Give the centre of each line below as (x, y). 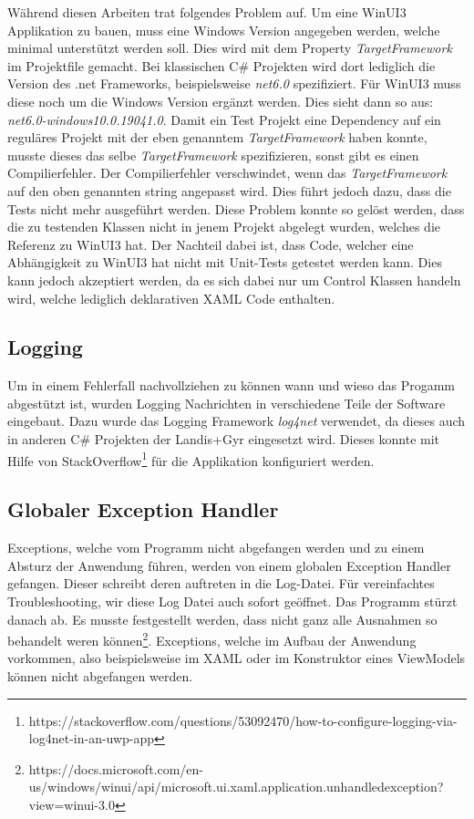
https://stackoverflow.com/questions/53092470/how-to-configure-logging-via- (243, 720)
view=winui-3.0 (72, 804)
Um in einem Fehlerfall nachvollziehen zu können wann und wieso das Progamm (232, 385)
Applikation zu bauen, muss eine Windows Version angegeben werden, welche (224, 30)
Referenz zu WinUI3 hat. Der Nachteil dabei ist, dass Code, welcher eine (211, 244)
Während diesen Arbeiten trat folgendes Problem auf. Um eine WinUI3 (207, 12)
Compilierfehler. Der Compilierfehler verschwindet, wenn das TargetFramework (227, 173)
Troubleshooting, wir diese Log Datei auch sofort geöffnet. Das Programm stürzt (232, 601)
